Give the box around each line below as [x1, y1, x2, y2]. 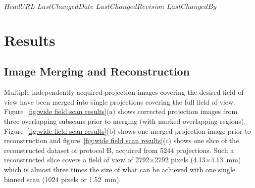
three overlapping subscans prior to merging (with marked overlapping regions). [4, 115, 246, 126]
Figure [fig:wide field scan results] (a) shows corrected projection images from [4, 106, 238, 116]
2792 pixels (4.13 [154, 154, 205, 165]
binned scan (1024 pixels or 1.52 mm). [4, 174, 121, 184]
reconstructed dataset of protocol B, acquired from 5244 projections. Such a [4, 145, 234, 155]
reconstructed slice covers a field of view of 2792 [4, 154, 150, 165]
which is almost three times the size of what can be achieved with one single [4, 164, 236, 174]
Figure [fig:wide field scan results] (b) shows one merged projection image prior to [4, 125, 251, 136]
